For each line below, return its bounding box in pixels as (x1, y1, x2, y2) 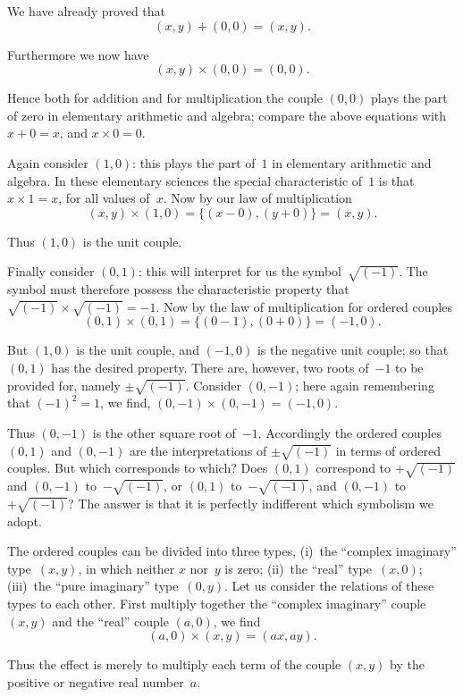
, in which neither (78, 558, 175, 577)
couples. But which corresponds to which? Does (7, 458, 268, 477)
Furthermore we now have (7, 45, 149, 63)
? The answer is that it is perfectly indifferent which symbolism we (68, 493, 434, 512)
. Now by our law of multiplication (163, 189, 352, 207)
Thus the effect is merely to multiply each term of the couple (7, 655, 341, 674)
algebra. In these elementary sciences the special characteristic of (7, 171, 363, 189)
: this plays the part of (132, 153, 256, 172)
